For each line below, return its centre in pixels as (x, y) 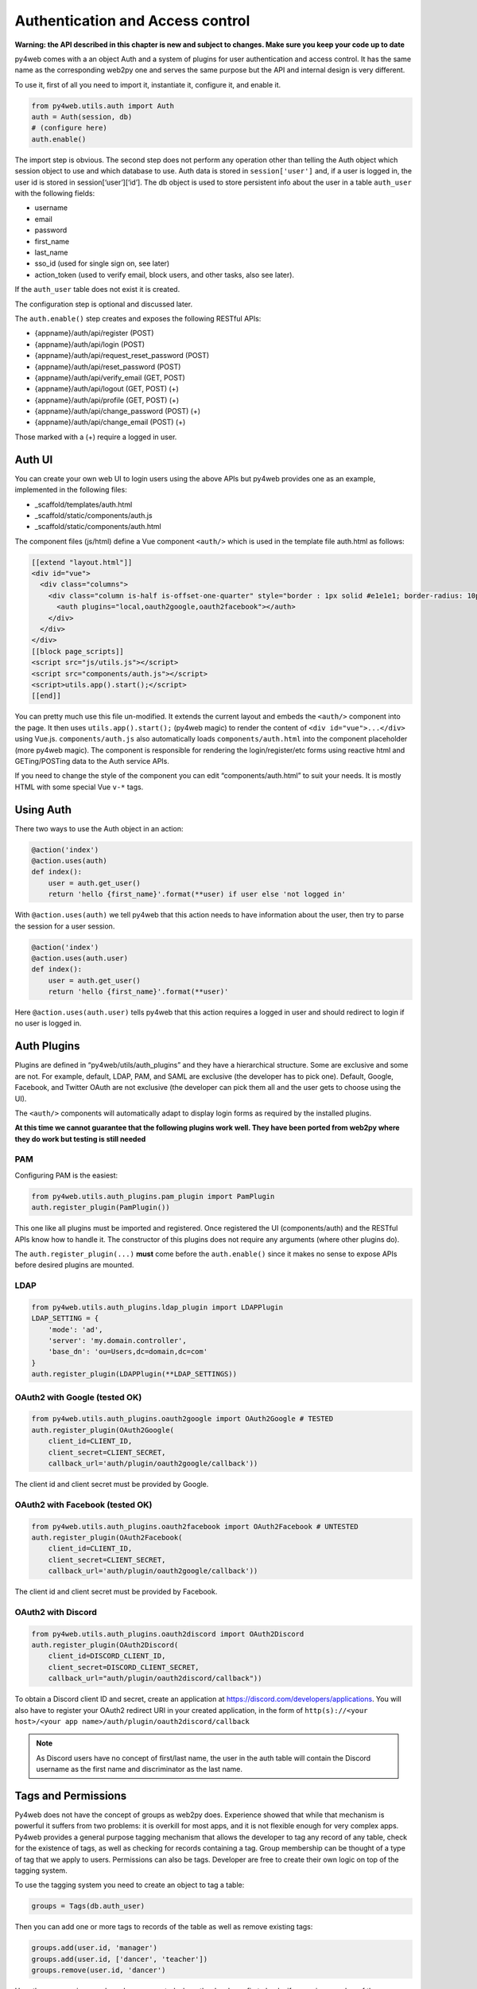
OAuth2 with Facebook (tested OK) (83, 1504)
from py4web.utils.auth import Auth (103, 106)
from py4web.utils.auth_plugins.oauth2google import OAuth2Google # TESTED (182, 1419)
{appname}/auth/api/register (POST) (94, 333)
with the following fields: (55, 193)
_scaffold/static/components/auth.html (98, 527)
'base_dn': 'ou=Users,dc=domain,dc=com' (128, 1352)
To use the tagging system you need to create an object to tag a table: (130, 1885)
